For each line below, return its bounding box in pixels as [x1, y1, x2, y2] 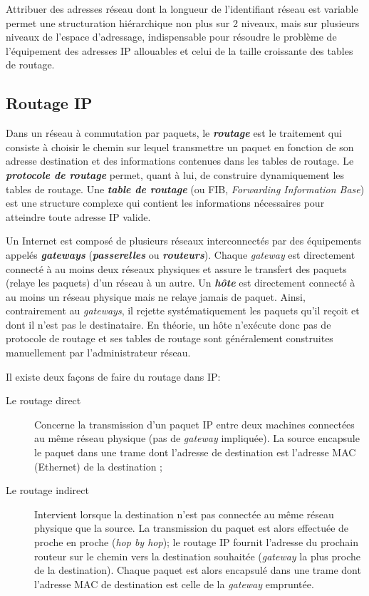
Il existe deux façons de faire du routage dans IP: [6, 369, 221, 384]
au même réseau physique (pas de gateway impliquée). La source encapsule [34, 431, 360, 446]
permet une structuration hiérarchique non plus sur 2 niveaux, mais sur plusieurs [6, 15, 360, 30]
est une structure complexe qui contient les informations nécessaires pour [6, 195, 325, 210]
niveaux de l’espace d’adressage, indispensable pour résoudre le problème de [6, 29, 337, 44]
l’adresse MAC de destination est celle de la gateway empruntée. [34, 576, 314, 591]
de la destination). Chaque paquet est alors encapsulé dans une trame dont [34, 562, 361, 577]
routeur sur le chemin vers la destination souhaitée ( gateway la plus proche [34, 548, 361, 563]
